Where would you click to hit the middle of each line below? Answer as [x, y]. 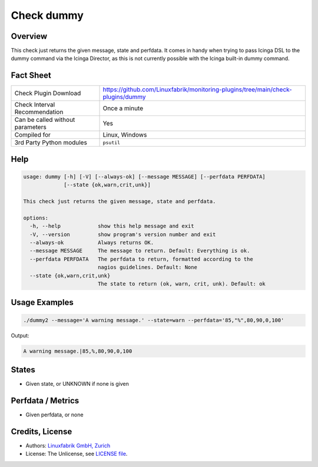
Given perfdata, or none [54, 415]
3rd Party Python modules [51, 143]
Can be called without [45, 120]
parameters [30, 127]
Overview [29, 36]
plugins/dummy [124, 97]
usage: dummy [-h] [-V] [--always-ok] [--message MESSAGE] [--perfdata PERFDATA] [145, 176]
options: [36, 218]
